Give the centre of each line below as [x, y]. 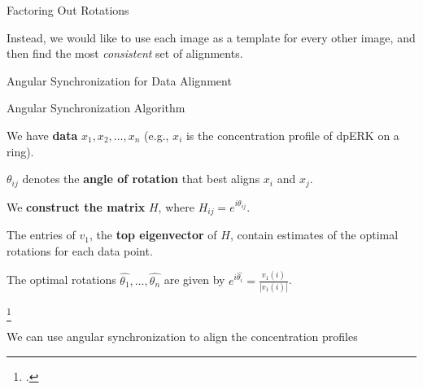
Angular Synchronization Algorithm [96, 108]
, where [176, 206]
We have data [42, 135]
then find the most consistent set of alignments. [125, 53]
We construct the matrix [76, 206]
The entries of [41, 235]
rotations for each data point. [80, 250]
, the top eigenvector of [153, 235]
